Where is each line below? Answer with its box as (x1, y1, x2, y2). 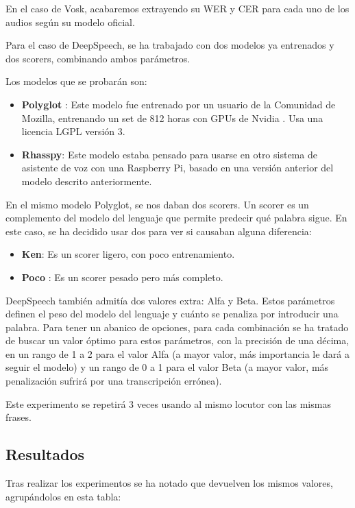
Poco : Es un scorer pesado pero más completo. (21, 269, 223, 284)
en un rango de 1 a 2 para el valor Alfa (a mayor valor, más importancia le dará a (5, 346, 350, 361)
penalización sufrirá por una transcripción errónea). (5, 374, 222, 388)
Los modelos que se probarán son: (5, 74, 147, 88)
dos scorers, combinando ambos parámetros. (5, 51, 191, 65)
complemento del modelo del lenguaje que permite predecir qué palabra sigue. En (5, 210, 347, 225)
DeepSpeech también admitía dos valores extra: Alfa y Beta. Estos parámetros (5, 293, 335, 307)
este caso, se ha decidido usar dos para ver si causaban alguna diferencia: (5, 223, 312, 238)
